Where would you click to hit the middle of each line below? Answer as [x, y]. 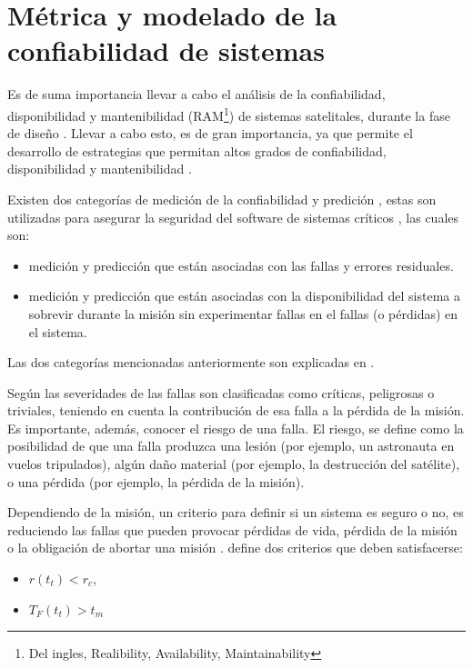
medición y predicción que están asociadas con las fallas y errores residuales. [241, 265]
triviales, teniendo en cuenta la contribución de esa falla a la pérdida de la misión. [236, 410]
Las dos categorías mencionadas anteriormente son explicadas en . [191, 362]
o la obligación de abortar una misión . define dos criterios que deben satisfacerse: [235, 548]
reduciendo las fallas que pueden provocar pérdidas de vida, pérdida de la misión [232, 529]
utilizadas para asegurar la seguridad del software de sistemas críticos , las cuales [233, 217]
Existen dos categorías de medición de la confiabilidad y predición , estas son [222, 199]
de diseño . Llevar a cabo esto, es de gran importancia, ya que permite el [210, 133]
